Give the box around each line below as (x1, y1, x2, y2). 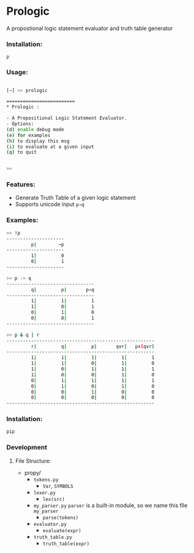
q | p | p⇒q (31, 286, 95, 292)
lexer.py (33, 489, 56, 496)
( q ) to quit (6, 149, 37, 156)
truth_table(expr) (42, 541, 90, 547)
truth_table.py (33, 534, 72, 540)
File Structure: (15, 457, 51, 464)
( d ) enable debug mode (6, 126, 64, 132)
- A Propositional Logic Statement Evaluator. (6, 115, 127, 121)
